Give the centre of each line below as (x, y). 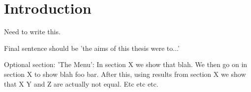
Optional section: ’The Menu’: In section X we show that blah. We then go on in (126, 64)
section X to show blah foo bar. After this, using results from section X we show (125, 74)
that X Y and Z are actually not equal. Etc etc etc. (81, 83)
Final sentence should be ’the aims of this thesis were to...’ (92, 48)
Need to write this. (32, 32)
